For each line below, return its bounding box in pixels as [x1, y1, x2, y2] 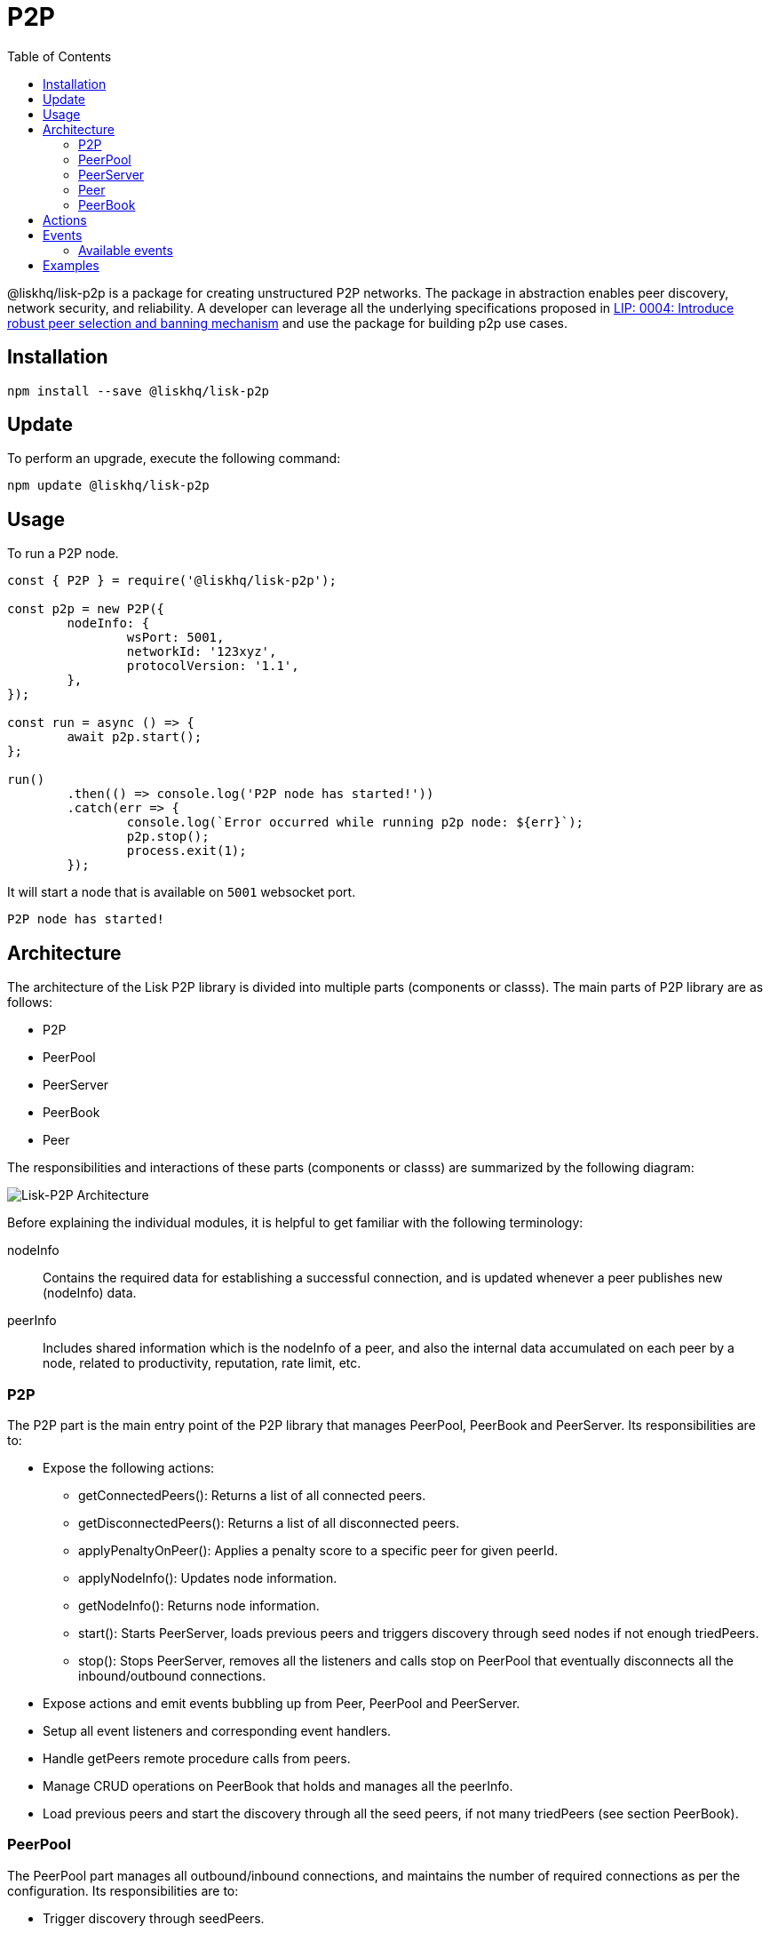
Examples [43, 257, 99, 273]
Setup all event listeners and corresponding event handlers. [43, 1722, 392, 1738]
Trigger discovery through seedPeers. [43, 1910, 265, 1926]
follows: [7, 994, 52, 1010]
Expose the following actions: [43, 1459, 215, 1475]
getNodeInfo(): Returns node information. [78, 1597, 320, 1613]
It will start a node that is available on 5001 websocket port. [7, 884, 356, 900]
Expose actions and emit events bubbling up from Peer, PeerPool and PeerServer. [43, 1695, 520, 1711]
